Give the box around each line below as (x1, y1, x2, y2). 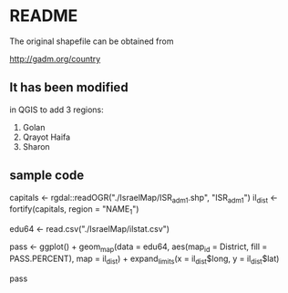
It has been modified (9, 79, 129, 96)
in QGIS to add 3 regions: (9, 104, 104, 115)
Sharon (22, 141, 50, 152)
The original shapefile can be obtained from (9, 36, 174, 47)
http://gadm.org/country (9, 53, 101, 64)
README (9, 5, 78, 26)
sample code (9, 168, 85, 183)
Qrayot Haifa (22, 131, 71, 142)
